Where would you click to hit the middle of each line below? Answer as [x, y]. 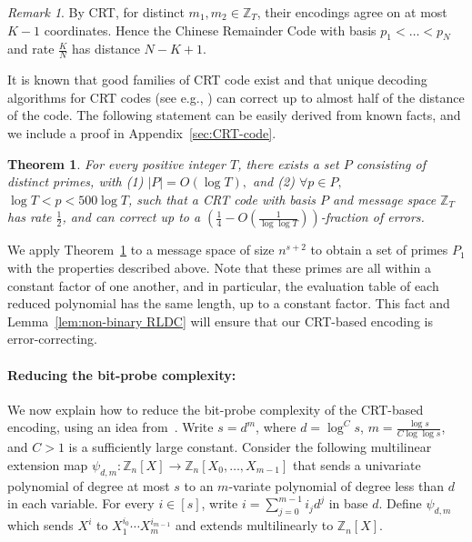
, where [276, 427]
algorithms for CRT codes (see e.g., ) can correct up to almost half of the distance [236, 97]
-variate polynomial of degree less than [336, 485]
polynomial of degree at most [89, 485]
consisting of [391, 163]
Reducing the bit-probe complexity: [122, 374]
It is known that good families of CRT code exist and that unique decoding [217, 80]
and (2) [274, 181]
